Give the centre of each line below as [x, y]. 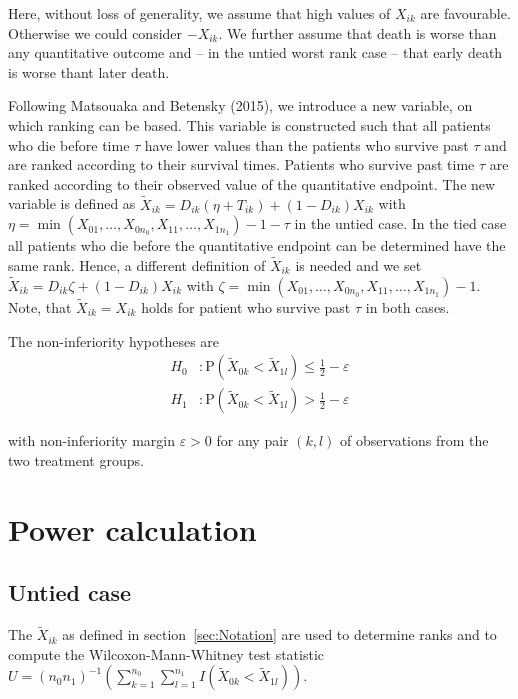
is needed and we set [358, 264]
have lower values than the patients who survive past [306, 144]
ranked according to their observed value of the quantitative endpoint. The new [252, 183]
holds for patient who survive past [246, 307]
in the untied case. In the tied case [400, 223]
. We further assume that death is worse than [357, 32]
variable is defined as [72, 203]
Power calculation [132, 528]
